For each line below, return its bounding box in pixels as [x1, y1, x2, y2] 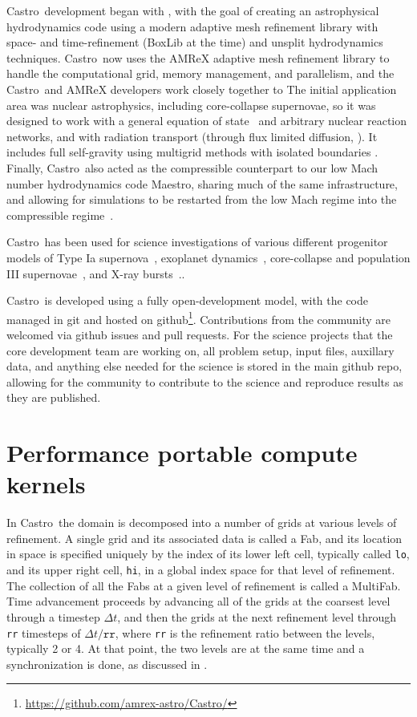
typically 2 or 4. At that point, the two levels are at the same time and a [6, 640, 365, 657]
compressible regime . [6, 206, 114, 223]
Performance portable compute [6, 436, 358, 469]
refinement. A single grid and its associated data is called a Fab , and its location [6, 529, 403, 546]
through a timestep [6, 608, 100, 625]
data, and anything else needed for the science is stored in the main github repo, [6, 358, 403, 375]
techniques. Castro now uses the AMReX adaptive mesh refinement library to [6, 49, 390, 66]
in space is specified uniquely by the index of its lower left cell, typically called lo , [6, 545, 410, 562]
